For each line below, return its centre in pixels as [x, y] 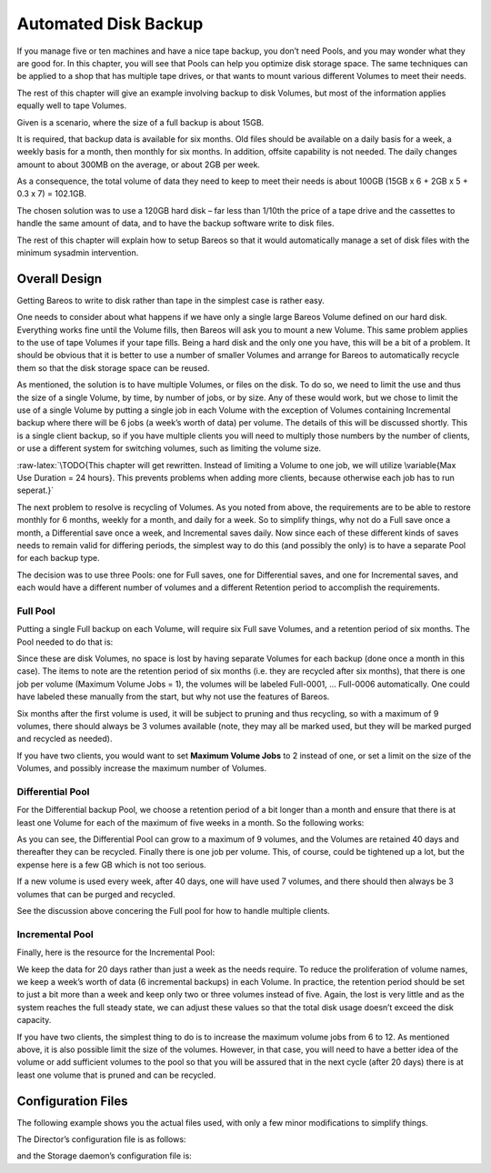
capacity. [34, 1020]
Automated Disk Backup [110, 24]
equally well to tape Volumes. [72, 105]
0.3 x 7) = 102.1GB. [51, 194]
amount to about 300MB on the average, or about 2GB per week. [139, 165]
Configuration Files [72, 1101]
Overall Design [60, 279]
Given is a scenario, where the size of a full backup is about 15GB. [140, 122]
